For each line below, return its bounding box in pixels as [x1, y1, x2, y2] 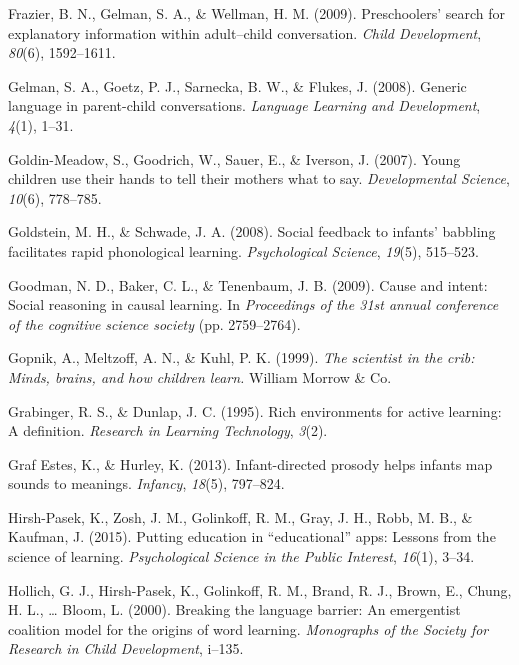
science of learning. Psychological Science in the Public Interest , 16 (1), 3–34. [8, 546, 475, 567]
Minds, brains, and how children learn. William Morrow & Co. [8, 366, 392, 387]
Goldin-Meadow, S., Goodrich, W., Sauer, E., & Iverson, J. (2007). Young [8, 148, 461, 169]
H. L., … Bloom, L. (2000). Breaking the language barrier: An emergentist [8, 599, 461, 620]
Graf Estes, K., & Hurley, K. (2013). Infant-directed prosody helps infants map [8, 453, 493, 474]
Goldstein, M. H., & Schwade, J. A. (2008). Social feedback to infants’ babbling [8, 221, 496, 242]
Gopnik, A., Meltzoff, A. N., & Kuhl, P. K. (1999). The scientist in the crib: [8, 347, 475, 368]
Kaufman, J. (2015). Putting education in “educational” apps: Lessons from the [8, 526, 496, 547]
